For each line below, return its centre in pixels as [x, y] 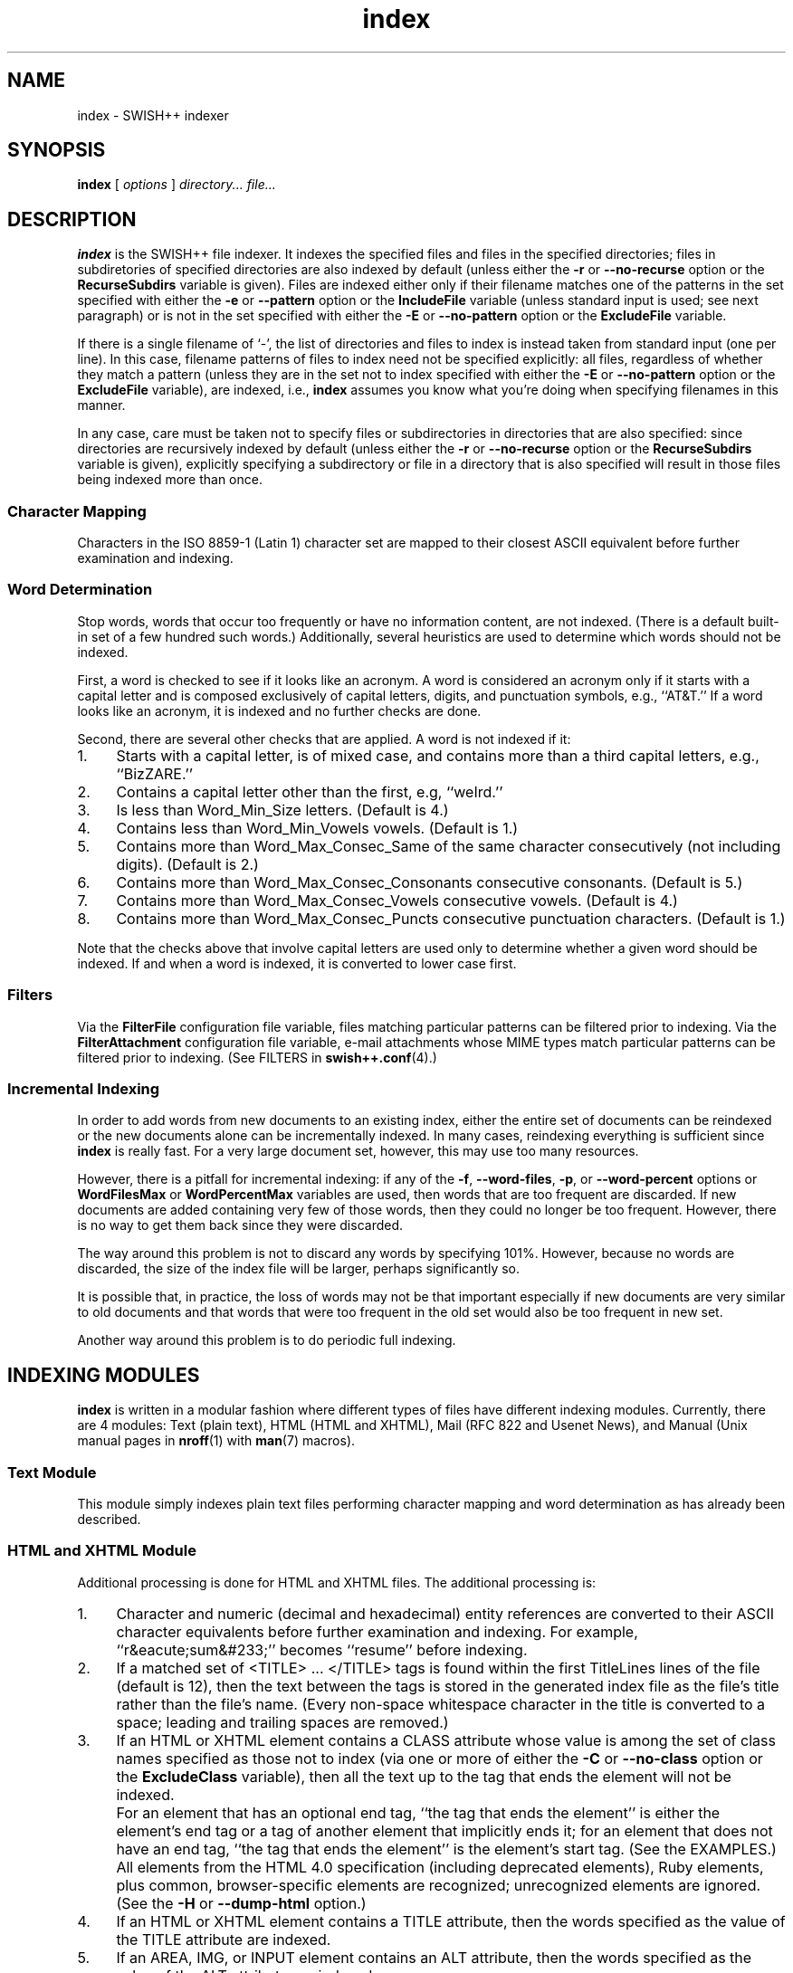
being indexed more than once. [170, 480]
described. [109, 1519]
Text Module [52, 1472]
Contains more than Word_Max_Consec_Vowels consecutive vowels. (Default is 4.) [397, 900]
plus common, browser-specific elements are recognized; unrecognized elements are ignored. [439, 1885]
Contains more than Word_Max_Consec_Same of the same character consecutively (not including [449, 846]
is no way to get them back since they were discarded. [240, 1225]
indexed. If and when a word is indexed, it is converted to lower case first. [297, 963]
